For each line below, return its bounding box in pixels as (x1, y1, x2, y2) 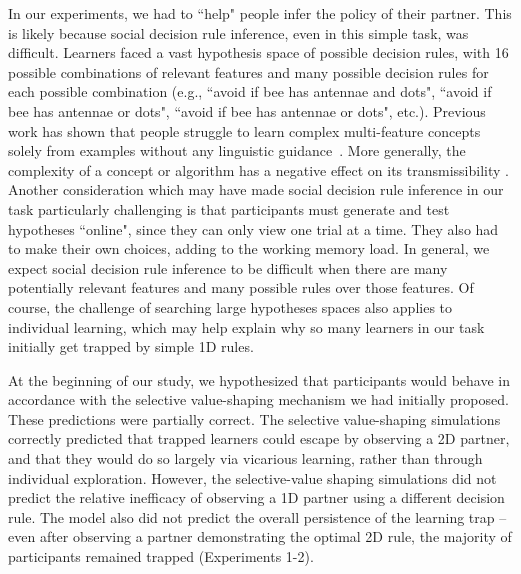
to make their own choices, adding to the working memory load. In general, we (8, 238, 490, 259)
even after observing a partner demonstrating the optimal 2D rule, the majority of (8, 526, 512, 547)
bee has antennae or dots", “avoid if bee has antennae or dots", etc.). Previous (8, 100, 486, 121)
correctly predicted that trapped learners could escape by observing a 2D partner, (8, 428, 510, 449)
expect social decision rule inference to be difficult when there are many (8, 257, 448, 278)
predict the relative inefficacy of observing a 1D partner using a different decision (8, 487, 505, 508)
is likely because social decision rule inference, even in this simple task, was (8, 22, 469, 43)
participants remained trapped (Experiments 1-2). (8, 546, 314, 567)
